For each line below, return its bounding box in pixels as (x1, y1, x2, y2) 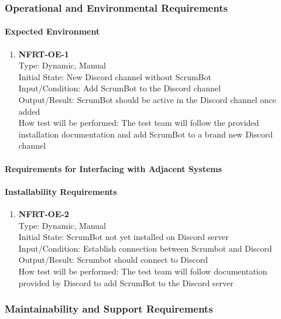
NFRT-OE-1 (18, 47, 69, 60)
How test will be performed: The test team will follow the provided (18, 116, 259, 129)
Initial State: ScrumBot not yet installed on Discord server (18, 231, 229, 243)
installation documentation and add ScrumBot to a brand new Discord (18, 128, 273, 140)
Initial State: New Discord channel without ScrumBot (18, 70, 211, 83)
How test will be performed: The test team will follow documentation (18, 265, 268, 277)
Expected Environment (5, 25, 100, 37)
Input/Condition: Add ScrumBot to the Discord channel (18, 82, 221, 94)
